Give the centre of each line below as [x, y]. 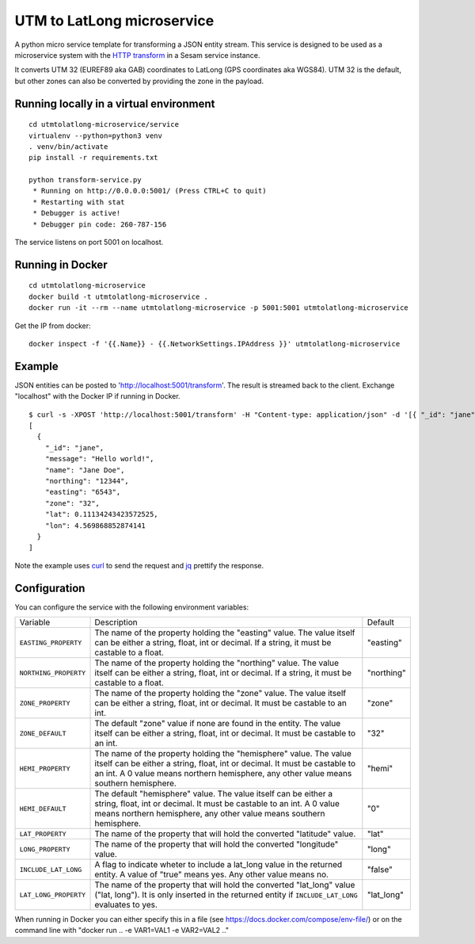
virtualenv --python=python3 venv [95, 136]
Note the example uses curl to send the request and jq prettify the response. [139, 565]
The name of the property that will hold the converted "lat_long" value [225, 885]
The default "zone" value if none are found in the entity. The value [217, 724]
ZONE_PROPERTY [45, 703]
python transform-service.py [85, 180]
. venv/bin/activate [68, 146]
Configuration [50, 588]
